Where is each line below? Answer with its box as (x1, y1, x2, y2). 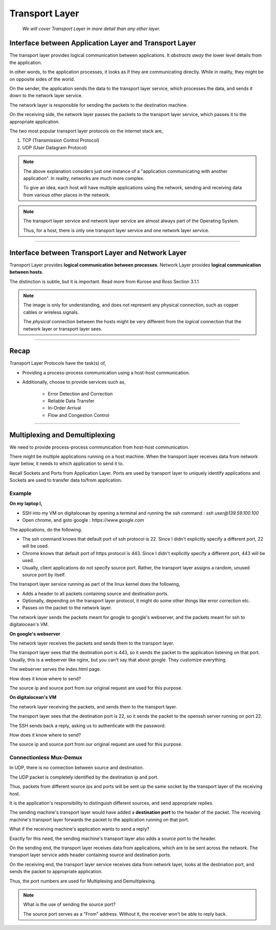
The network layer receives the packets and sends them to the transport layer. (9, 640, 174, 647)
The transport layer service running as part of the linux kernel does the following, (9, 581, 180, 587)
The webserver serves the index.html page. (9, 666, 102, 672)
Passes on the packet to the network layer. (22, 605, 112, 611)
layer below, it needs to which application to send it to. (9, 460, 124, 467)
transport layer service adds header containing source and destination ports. (9, 852, 171, 858)
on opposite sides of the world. (9, 76, 75, 82)
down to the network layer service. (9, 93, 83, 99)
